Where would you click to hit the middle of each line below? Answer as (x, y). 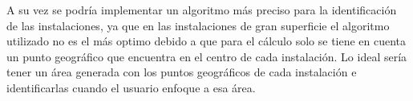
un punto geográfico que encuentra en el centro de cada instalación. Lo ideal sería (207, 56)
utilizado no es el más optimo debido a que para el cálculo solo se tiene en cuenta (206, 41)
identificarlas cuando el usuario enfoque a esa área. (131, 87)
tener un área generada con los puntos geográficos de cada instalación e (182, 72)
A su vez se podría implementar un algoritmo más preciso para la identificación (202, 10)
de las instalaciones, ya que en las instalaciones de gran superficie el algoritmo (198, 25)
